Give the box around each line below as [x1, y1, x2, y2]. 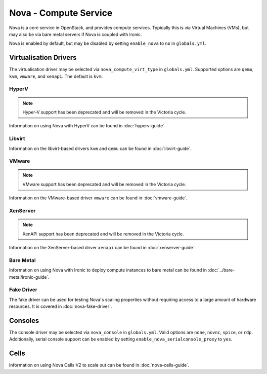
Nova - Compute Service [9, 7, 113, 18]
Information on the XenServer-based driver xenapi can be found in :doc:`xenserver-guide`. [9, 244, 196, 250]
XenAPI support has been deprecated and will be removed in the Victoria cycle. [22, 231, 184, 237]
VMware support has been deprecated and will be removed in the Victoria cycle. [22, 181, 186, 187]
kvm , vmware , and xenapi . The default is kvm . [9, 73, 103, 79]
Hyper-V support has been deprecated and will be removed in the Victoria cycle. [22, 109, 186, 115]
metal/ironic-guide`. [9, 274, 49, 280]
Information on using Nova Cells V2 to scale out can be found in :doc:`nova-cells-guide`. [9, 362, 190, 368]
